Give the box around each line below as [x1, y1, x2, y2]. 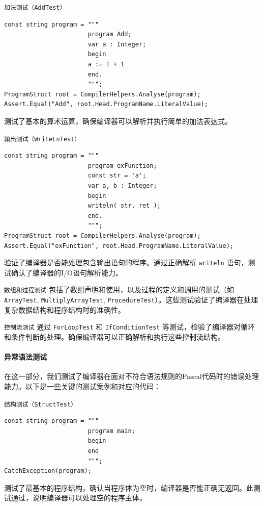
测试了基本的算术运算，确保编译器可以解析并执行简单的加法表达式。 [4, 116, 232, 126]
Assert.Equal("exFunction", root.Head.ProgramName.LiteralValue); [4, 242, 234, 249]
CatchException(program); [4, 467, 92, 475]
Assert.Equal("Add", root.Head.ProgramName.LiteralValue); [4, 100, 208, 108]
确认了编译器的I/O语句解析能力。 [11, 267, 123, 277]
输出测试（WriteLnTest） [4, 135, 81, 143]
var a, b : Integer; [87, 182, 157, 190]
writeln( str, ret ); [87, 202, 161, 210]
